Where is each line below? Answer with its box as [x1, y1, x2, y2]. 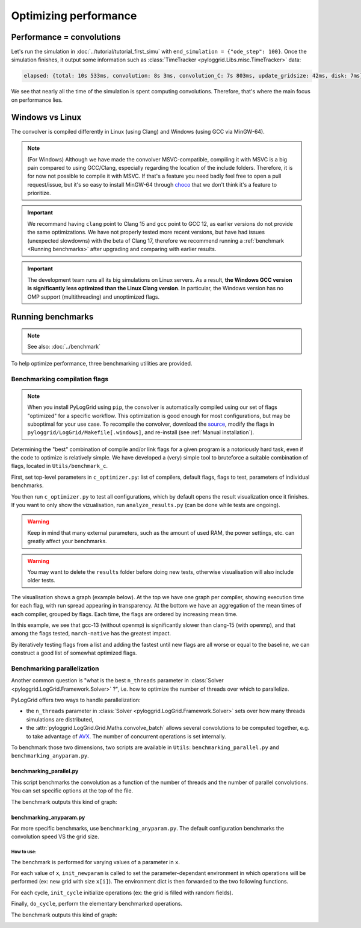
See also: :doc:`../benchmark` [27, 343, 101, 350]
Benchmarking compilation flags [11, 375, 108, 383]
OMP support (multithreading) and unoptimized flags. [27, 293, 160, 301]
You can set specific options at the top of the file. [11, 787, 134, 794]
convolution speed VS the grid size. [11, 833, 99, 840]
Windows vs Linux [11, 112, 82, 122]
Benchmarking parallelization [11, 664, 99, 673]
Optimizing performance [11, 9, 137, 22]
